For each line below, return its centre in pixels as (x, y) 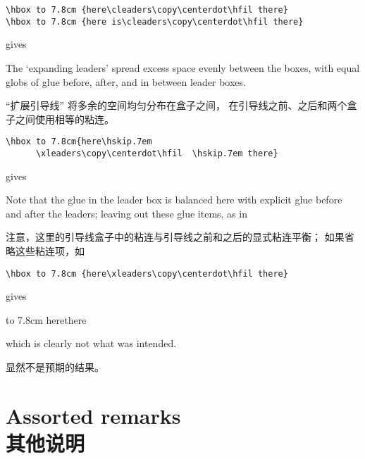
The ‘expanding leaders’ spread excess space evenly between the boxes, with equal (183, 67)
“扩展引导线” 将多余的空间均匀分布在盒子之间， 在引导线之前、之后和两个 (177, 105)
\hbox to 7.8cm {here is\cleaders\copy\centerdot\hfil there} (155, 21)
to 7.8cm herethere (46, 319)
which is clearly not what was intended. (91, 343)
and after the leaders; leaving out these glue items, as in (126, 213)
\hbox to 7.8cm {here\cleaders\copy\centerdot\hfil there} (147, 10)
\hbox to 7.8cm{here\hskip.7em (79, 142)
